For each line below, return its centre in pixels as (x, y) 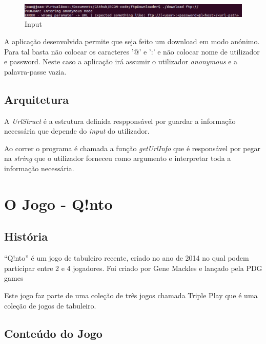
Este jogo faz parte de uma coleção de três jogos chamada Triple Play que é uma (131, 295)
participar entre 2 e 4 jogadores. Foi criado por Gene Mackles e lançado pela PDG (133, 268)
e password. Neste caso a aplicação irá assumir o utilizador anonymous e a (121, 61)
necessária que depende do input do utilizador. (77, 131)
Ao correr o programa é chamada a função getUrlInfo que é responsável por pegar (132, 148)
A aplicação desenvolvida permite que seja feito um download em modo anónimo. (132, 41)
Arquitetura (37, 99)
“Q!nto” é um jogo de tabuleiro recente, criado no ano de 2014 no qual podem (127, 258)
